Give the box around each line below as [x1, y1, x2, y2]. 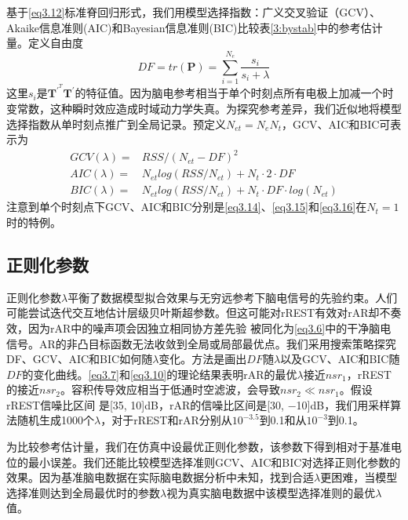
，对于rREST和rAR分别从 [100, 412, 232, 428]
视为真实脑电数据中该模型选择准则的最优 [166, 484, 376, 500]
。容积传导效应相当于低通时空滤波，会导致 [60, 381, 280, 398]
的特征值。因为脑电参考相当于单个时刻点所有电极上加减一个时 [75, 85, 394, 101]
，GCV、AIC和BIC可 [282, 115, 391, 132]
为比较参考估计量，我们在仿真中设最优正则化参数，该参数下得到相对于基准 [6, 438, 391, 455]
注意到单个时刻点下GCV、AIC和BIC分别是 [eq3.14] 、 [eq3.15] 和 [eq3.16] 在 [6, 198, 367, 215]
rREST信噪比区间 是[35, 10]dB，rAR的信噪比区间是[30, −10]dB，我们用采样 [6, 396, 391, 413]
